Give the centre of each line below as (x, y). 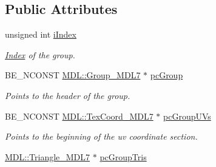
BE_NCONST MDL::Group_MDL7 (73, 75)
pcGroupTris (123, 156)
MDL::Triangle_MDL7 (48, 156)
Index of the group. (40, 54)
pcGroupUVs (187, 116)
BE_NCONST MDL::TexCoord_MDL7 (79, 116)
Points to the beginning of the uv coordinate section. (101, 136)
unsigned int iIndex (41, 34)
